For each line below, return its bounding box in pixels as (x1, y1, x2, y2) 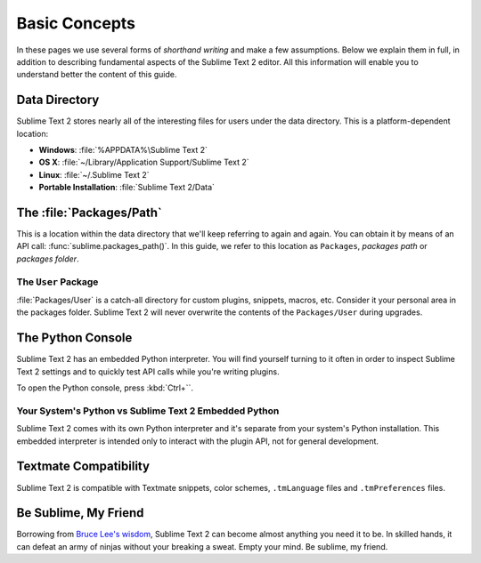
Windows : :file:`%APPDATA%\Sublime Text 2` (38, 145, 208, 156)
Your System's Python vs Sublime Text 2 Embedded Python (16, 405, 280, 417)
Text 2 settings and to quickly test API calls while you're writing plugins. (16, 366, 280, 377)
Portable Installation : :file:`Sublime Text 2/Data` (38, 182, 216, 193)
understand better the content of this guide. (16, 69, 177, 80)
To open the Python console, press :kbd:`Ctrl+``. (16, 382, 193, 393)
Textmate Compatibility (16, 459, 151, 474)
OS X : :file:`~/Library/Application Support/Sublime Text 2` (38, 157, 249, 168)
